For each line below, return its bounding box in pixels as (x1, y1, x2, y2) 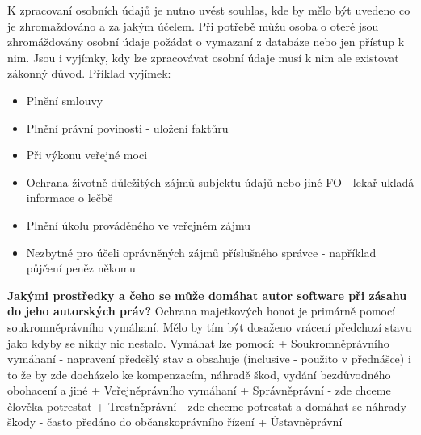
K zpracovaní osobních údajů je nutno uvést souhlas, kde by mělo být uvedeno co (7, 2, 410, 18)
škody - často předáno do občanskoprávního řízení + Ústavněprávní (7, 413, 343, 430)
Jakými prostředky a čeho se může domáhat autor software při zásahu (7, 286, 407, 303)
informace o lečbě (26, 189, 113, 206)
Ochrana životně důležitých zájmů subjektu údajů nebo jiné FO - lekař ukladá (26, 173, 415, 190)
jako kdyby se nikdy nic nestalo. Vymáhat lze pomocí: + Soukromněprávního (7, 334, 389, 351)
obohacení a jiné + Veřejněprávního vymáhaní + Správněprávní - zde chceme (7, 382, 391, 399)
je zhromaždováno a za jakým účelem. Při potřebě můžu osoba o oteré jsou (7, 17, 379, 34)
